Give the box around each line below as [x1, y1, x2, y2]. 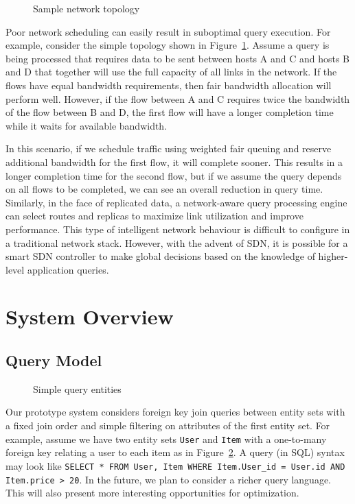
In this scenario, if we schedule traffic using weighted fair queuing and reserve [5, 141, 332, 156]
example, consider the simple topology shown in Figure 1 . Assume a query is [5, 38, 330, 52]
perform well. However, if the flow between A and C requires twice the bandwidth [5, 91, 350, 106]
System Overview [5, 302, 174, 331]
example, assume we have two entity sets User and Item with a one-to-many [5, 431, 327, 446]
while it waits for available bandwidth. [5, 118, 168, 132]
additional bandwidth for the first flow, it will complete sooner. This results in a [5, 154, 343, 169]
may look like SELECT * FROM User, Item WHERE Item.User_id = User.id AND [5, 458, 345, 472]
